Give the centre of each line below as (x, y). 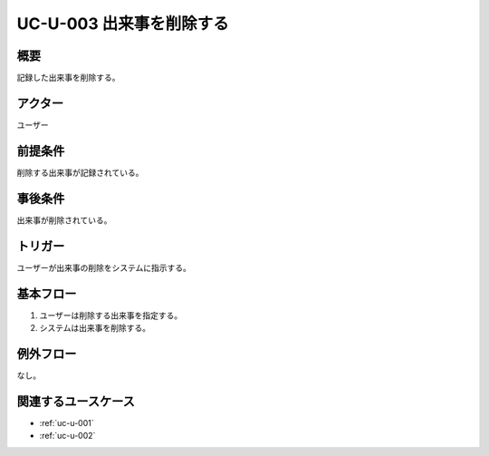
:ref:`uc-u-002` (67, 436)
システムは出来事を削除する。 (95, 327)
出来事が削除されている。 (64, 220)
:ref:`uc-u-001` (67, 422)
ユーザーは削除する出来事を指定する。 (111, 315)
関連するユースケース (76, 401)
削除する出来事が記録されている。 (80, 172)
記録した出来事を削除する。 (68, 78)
